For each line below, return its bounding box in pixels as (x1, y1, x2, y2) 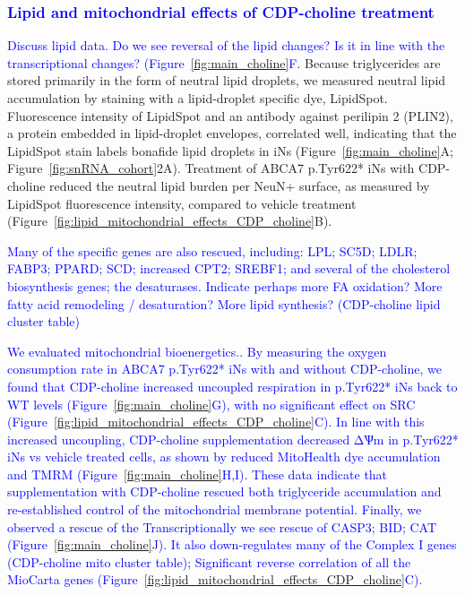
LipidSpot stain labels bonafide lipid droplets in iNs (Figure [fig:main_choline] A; (7, 141, 453, 160)
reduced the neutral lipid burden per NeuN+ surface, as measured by (49, 176, 430, 194)
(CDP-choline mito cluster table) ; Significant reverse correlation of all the (7, 552, 411, 571)
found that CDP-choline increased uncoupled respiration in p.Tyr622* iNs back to (7, 376, 458, 395)
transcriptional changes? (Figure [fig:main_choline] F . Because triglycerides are (7, 53, 441, 72)
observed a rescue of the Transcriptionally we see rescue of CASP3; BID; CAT (7, 517, 437, 536)
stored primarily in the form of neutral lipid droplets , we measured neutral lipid (7, 71, 446, 90)
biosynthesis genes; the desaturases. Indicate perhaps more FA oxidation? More (7, 276, 443, 295)
